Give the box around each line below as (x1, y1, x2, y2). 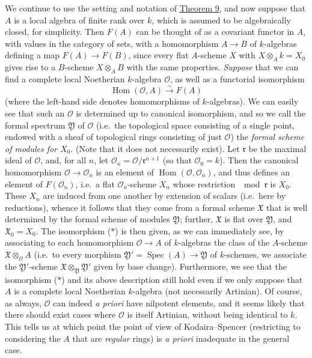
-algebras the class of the (178, 236, 270, 249)
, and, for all (40, 154, 87, 166)
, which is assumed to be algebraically (151, 13, 291, 26)
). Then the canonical (219, 154, 299, 166)
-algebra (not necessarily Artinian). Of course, (132, 285, 302, 297)
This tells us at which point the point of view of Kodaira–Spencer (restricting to (5, 320, 301, 333)
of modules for (5, 142, 58, 154)
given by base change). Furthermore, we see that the (94, 259, 287, 272)
